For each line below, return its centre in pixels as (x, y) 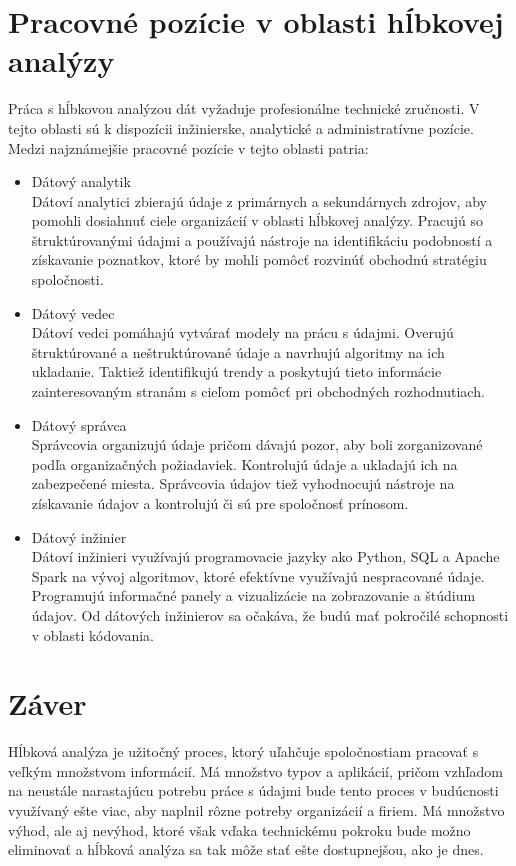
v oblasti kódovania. (93, 634)
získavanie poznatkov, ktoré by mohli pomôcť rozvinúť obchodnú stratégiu (259, 259)
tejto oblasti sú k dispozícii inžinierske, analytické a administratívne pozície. (241, 127)
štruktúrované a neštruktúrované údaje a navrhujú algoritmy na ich (238, 351)
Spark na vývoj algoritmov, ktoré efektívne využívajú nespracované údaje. (258, 575)
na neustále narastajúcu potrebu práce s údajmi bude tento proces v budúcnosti (253, 790)
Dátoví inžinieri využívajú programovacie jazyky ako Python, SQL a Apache (265, 556)
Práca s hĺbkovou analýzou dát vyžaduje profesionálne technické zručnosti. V (244, 108)
